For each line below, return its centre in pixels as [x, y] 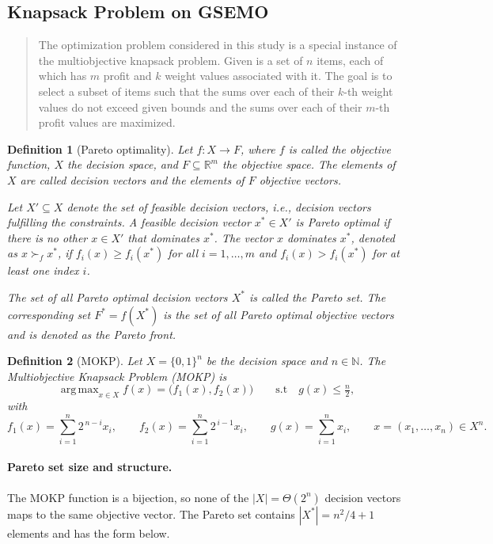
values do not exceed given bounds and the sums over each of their [200, 107]
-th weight [368, 91]
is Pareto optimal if [343, 222]
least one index [43, 270]
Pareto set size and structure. [90, 467]
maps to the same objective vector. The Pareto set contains [151, 514]
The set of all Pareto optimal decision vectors [118, 297]
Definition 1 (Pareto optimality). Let [100, 148]
